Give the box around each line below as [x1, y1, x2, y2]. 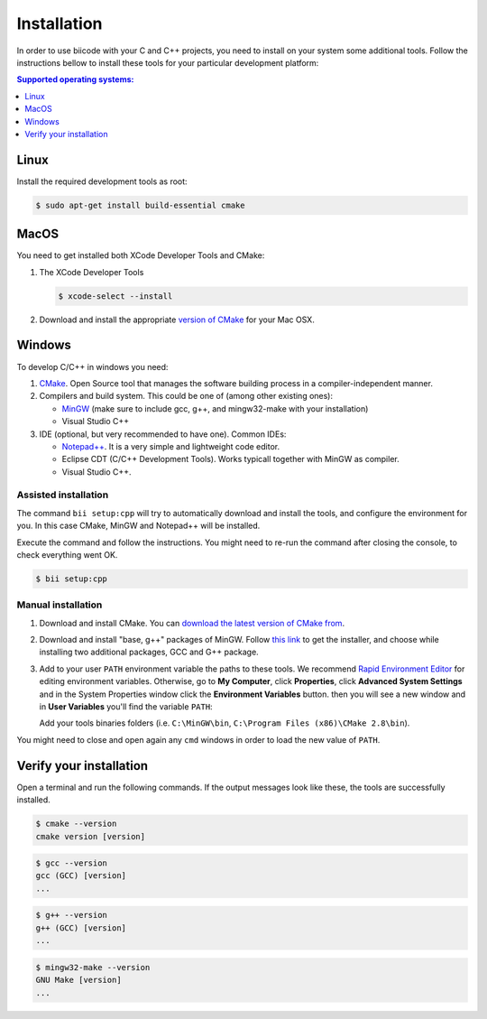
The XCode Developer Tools [39, 266, 144, 277]
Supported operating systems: [16, 74, 134, 85]
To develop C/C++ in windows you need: [16, 361, 169, 372]
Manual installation [16, 598, 103, 611]
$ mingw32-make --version [35, 962, 151, 972]
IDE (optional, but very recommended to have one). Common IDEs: [39, 429, 287, 440]
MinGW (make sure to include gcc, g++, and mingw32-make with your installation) [61, 403, 369, 414]
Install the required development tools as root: [16, 176, 188, 187]
